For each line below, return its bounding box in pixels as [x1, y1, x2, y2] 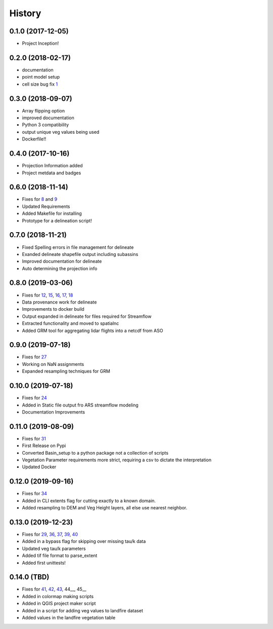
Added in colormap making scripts [22, 593, 94, 599]
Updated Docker [22, 464, 57, 470]
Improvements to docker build [22, 306, 84, 312]
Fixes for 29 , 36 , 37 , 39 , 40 [22, 531, 78, 537]
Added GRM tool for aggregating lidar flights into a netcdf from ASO [22, 327, 163, 334]
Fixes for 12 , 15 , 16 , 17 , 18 [22, 292, 73, 298]
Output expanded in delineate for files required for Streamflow [22, 313, 152, 319]
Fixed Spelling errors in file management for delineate [22, 244, 134, 250]
